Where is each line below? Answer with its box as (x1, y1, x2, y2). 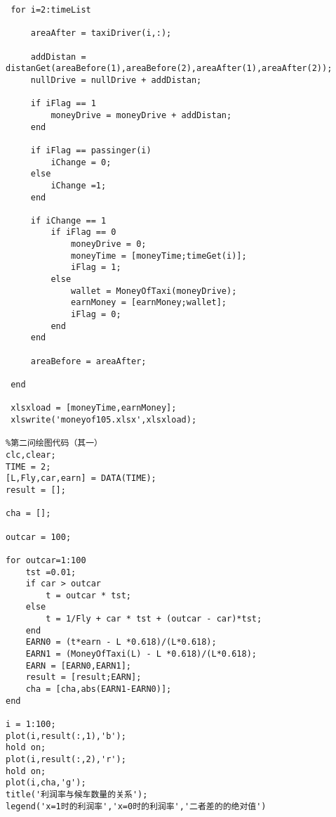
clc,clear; (6, 449, 56, 460)
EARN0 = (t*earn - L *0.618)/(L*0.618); (25, 637, 217, 648)
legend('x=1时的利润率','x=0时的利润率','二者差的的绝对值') (6, 801, 267, 811)
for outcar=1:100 (6, 555, 86, 565)
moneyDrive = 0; (71, 239, 147, 250)
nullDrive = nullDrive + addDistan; (30, 75, 202, 85)
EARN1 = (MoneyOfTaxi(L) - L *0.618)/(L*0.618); (25, 649, 257, 660)
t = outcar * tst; (46, 590, 131, 600)
